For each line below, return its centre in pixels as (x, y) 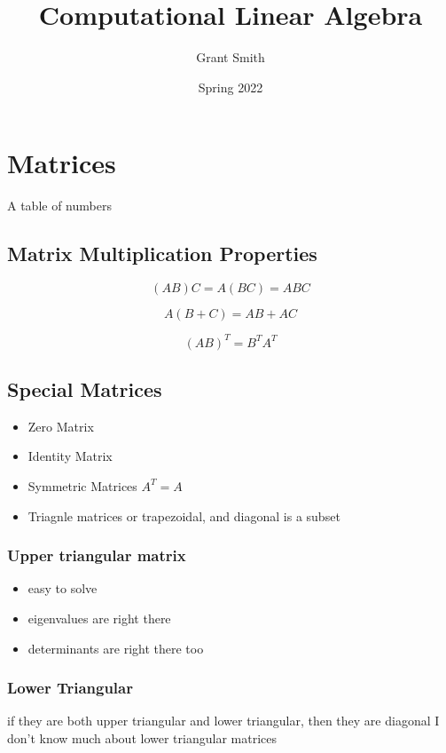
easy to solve (63, 588)
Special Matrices (85, 388)
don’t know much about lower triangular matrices (142, 737)
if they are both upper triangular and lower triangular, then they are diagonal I (223, 721)
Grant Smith (231, 57)
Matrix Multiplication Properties (162, 254)
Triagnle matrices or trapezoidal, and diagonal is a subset (184, 515)
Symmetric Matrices (82, 485)
